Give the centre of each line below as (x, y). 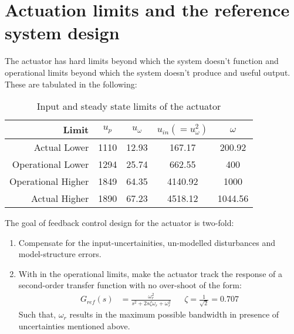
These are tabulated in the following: (71, 84)
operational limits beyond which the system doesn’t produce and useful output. (148, 72)
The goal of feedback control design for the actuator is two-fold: (119, 223)
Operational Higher (49, 181)
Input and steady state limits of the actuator (129, 106)
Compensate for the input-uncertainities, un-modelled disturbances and (147, 242)
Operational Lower (50, 164)
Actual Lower (61, 147)
